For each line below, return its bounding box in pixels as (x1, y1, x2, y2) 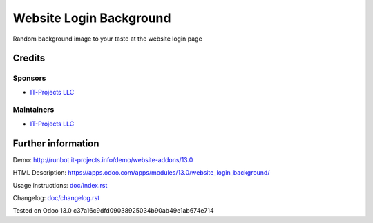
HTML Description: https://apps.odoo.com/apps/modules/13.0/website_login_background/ (12, 168, 270, 177)
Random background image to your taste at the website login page (12, 35, 203, 43)
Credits (12, 52, 46, 64)
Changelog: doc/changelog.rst (12, 193, 100, 202)
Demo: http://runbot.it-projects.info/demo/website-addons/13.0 (12, 155, 193, 164)
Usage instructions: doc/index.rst (12, 181, 108, 189)
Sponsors (12, 73, 46, 83)
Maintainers (12, 105, 55, 115)
